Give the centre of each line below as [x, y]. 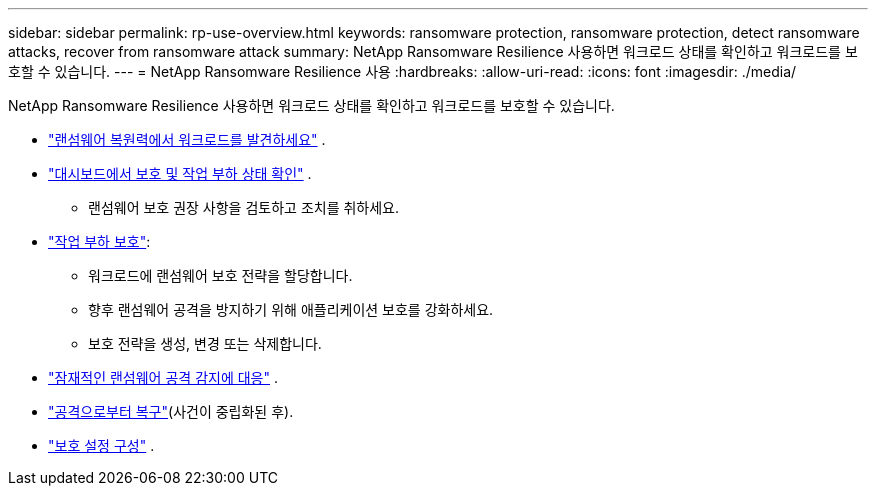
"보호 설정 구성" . [101, 445]
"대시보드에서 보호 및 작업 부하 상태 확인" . [180, 173]
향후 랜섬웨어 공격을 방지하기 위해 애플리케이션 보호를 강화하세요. [291, 309]
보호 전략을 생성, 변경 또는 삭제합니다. [205, 343]
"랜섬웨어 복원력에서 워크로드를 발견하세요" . [187, 139]
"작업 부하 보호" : [99, 241]
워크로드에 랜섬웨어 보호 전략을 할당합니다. [220, 275]
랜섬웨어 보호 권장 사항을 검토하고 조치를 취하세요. [244, 207]
